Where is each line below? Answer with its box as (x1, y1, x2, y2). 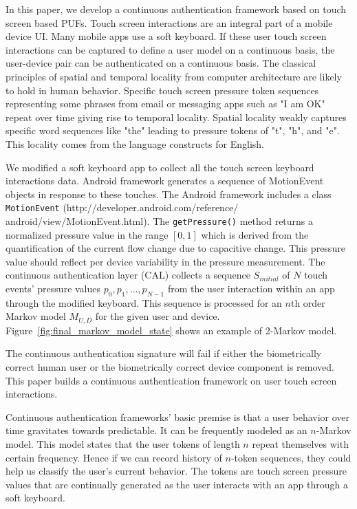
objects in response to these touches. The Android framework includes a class (6, 186, 332, 201)
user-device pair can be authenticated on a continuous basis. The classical (6, 56, 316, 70)
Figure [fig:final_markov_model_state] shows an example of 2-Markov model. (6, 323, 337, 337)
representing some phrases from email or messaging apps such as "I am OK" (6, 96, 325, 111)
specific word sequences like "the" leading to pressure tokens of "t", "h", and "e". (6, 123, 340, 138)
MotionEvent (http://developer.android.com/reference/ (6, 200, 239, 215)
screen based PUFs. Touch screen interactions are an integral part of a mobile (6, 15, 333, 30)
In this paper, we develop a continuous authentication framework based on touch (6, 2, 347, 16)
